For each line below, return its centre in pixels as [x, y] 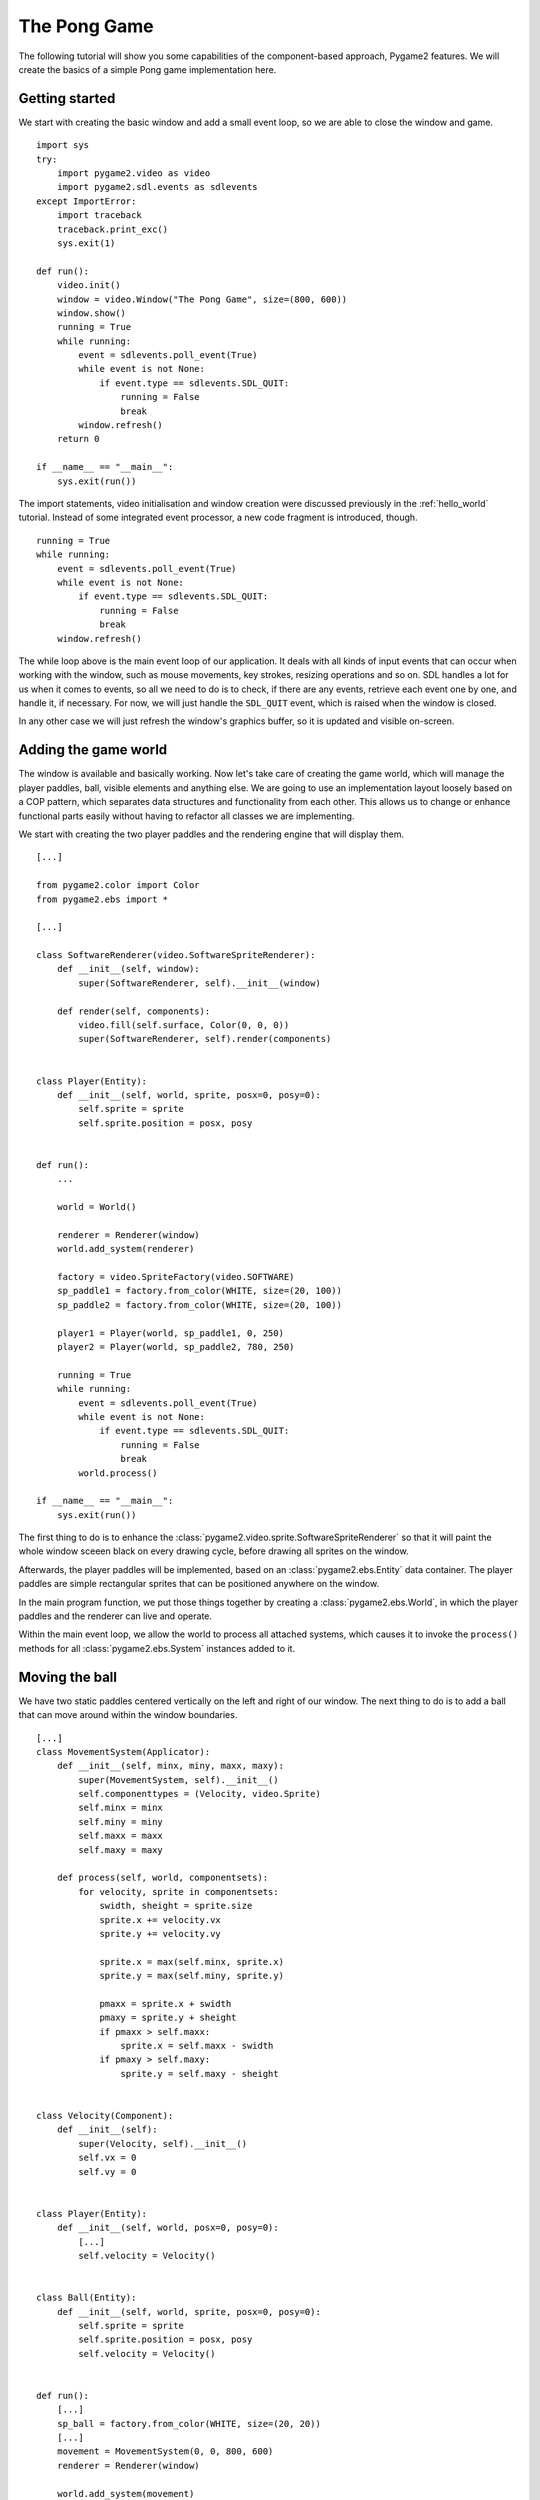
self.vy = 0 [107, 2171]
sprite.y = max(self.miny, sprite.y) [192, 1976]
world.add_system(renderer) [125, 1249]
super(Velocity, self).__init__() [163, 2143]
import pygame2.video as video [133, 173]
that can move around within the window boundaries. [128, 1715]
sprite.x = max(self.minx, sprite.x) [192, 1961]
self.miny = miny [121, 1821]
